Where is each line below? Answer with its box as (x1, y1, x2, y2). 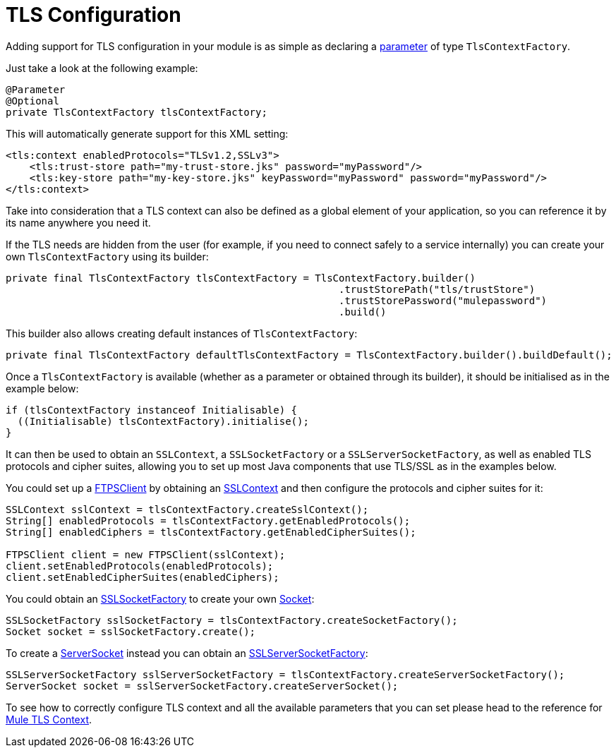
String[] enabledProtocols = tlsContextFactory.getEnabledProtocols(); (6, 514, 411, 526)
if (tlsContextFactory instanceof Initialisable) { (6, 404, 298, 416)
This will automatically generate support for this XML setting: (6, 127, 289, 140)
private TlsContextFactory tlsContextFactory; (6, 106, 267, 118)
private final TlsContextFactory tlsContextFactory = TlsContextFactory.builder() (6, 272, 476, 284)
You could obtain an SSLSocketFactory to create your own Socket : (6, 592, 315, 605)
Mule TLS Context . (6, 713, 92, 725)
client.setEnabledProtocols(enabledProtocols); (6, 560, 274, 572)
